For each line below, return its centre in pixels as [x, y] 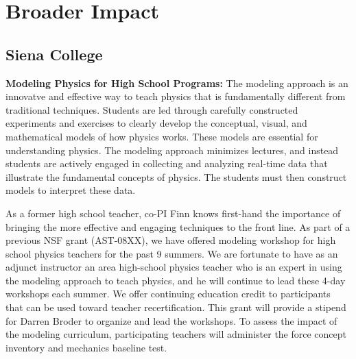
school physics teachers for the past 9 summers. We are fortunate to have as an [172, 253]
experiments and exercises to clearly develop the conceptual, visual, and [156, 123]
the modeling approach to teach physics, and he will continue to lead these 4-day [176, 280]
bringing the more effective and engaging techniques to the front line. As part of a [178, 226]
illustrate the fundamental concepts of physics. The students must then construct [176, 176]
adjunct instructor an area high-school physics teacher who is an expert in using [174, 267]
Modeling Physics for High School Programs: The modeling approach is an [177, 83]
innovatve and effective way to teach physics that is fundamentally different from [176, 96]
